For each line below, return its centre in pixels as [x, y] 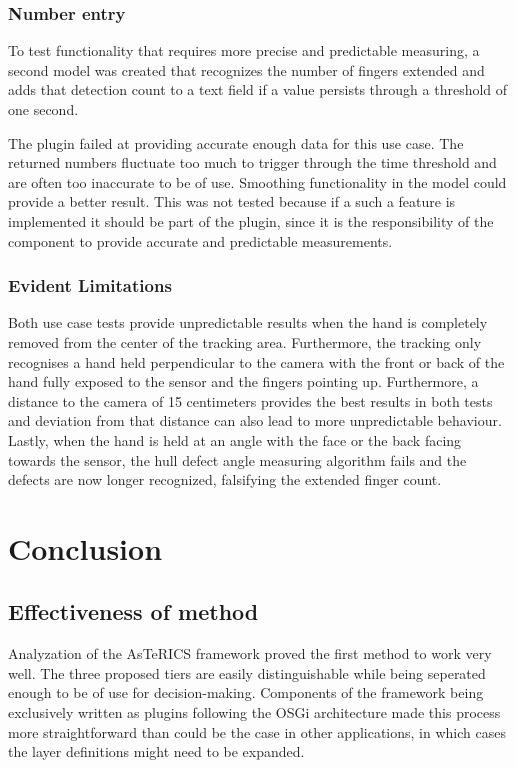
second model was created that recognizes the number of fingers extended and [246, 69]
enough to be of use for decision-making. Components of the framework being [246, 692]
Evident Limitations [90, 285]
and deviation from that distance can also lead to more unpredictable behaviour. [255, 420]
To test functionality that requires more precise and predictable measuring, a [244, 50]
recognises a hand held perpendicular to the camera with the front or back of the [256, 361]
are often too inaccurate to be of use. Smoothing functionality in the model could [257, 181]
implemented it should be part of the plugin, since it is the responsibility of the [251, 220]
